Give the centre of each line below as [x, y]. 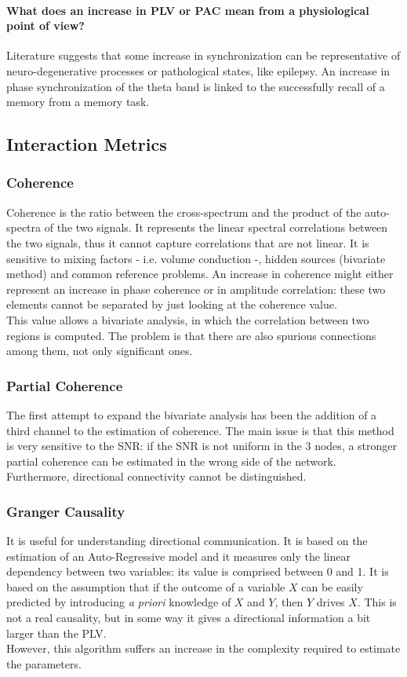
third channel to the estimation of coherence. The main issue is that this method [200, 430]
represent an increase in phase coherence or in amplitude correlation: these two [196, 289]
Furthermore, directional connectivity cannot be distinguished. [156, 476]
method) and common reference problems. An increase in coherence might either [200, 274]
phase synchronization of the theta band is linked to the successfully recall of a [196, 86]
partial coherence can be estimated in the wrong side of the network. [171, 461]
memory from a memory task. [78, 102]
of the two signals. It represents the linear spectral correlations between [216, 227]
